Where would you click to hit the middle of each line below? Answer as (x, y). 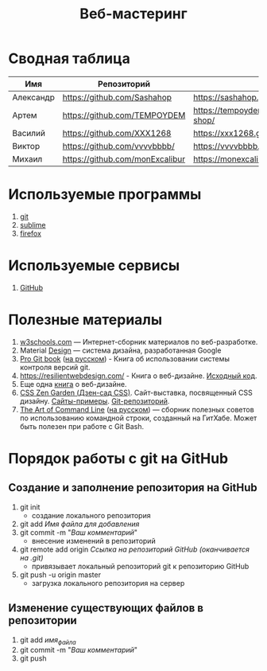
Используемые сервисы (94, 265)
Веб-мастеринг (133, 14)
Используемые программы (105, 195)
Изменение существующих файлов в (106, 609)
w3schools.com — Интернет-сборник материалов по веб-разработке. (139, 341)
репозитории (43, 620)
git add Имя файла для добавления (79, 524)
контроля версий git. (55, 367)
